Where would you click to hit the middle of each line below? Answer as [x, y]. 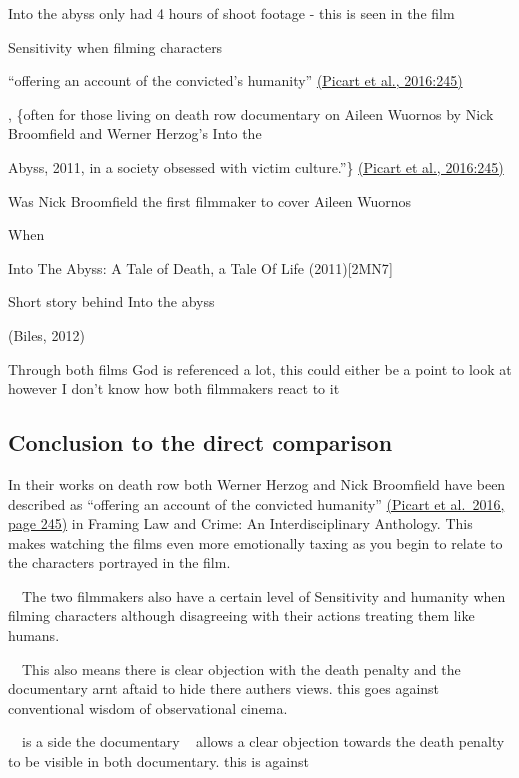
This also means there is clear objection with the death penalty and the [241, 668]
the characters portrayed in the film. [119, 562]
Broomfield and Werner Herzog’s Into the [135, 133]
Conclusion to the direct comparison [200, 442]
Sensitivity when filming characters [115, 46]
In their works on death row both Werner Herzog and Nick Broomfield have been [257, 483]
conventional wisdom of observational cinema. [148, 707]
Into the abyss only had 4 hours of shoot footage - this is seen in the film [231, 13]
